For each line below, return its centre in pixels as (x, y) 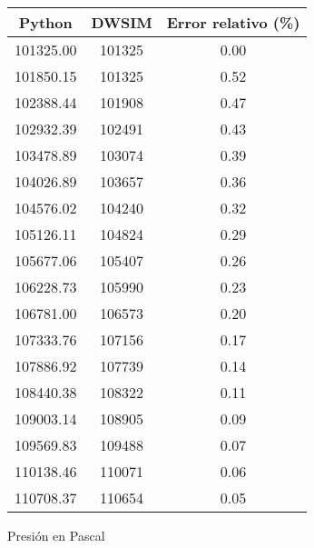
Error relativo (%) (233, 22)
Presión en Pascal (56, 535)
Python (45, 22)
